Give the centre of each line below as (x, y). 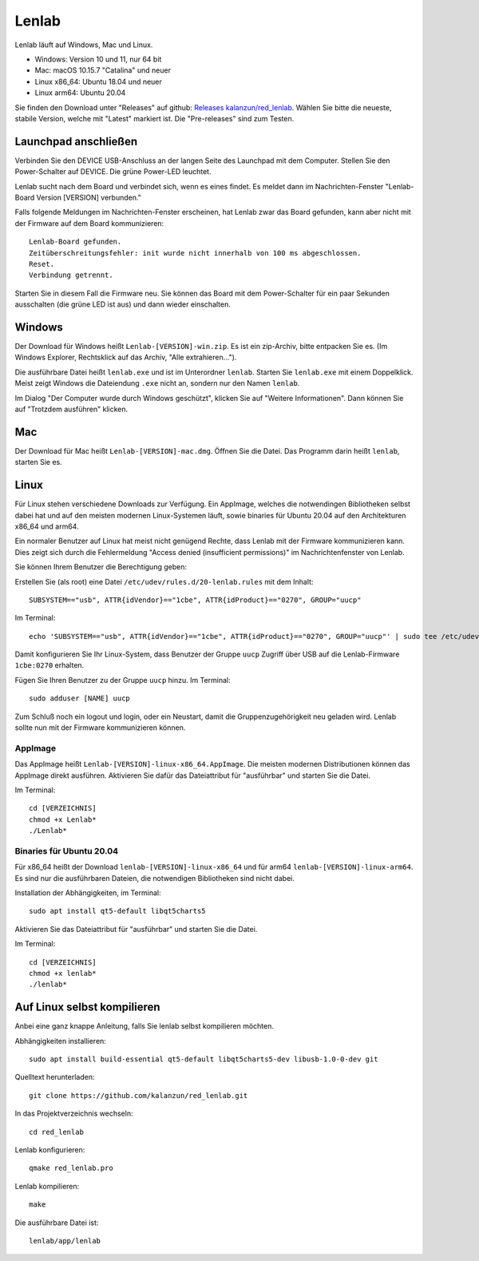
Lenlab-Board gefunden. (75, 242)
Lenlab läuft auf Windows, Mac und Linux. (84, 45)
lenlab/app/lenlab (65, 1241)
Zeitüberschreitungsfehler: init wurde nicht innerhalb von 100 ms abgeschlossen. (195, 253)
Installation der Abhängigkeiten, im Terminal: (88, 893)
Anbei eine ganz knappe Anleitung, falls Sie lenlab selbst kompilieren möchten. (144, 1026)
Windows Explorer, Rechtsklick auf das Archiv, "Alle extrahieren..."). (126, 357)
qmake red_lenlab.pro (71, 1168)
